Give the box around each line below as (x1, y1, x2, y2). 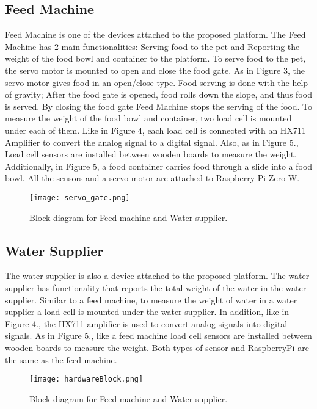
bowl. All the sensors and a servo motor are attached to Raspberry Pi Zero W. (5, 172, 300, 184)
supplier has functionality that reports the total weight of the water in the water (5, 281, 307, 294)
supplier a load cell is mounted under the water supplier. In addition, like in (5, 305, 290, 318)
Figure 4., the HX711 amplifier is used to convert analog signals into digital (5, 317, 288, 330)
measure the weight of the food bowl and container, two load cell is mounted (5, 112, 292, 125)
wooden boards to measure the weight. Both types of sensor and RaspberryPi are (5, 341, 309, 353)
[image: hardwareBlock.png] (29, 375, 144, 384)
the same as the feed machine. (5, 353, 117, 366)
